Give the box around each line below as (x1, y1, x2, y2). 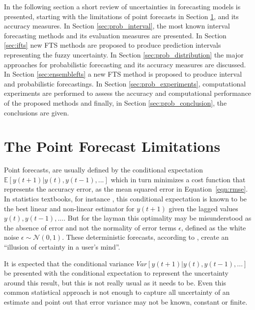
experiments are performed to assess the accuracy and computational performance (4, 88, 252, 98)
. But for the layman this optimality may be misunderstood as (63, 213, 252, 223)
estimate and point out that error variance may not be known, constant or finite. (4, 296, 248, 307)
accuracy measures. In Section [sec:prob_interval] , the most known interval (4, 21, 230, 31)
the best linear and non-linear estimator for (4, 203, 135, 213)
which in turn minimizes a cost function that (111, 174, 246, 184)
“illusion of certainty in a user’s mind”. (4, 242, 120, 252)
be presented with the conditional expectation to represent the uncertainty (4, 268, 228, 278)
